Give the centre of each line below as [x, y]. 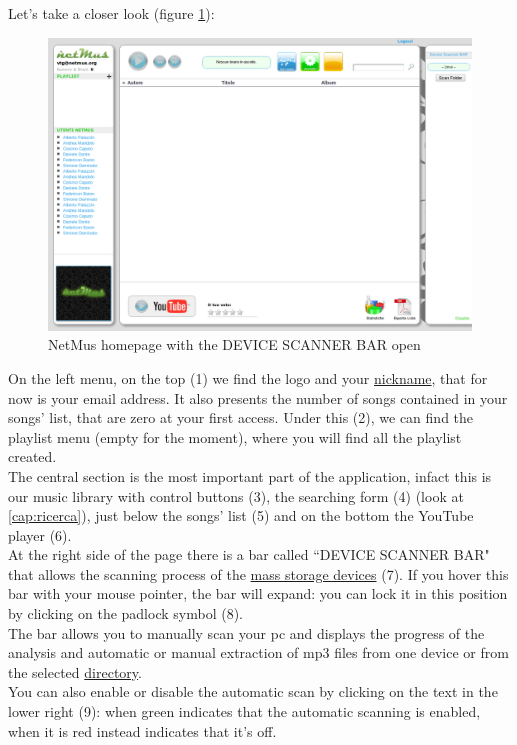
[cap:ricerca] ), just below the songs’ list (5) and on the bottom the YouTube [241, 515]
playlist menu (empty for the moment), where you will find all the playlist [235, 436]
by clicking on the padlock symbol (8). [125, 613]
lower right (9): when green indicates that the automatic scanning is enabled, [244, 711]
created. [32, 456]
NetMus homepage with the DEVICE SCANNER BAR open [234, 344]
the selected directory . [75, 671]
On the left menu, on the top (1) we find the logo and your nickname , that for [248, 377]
